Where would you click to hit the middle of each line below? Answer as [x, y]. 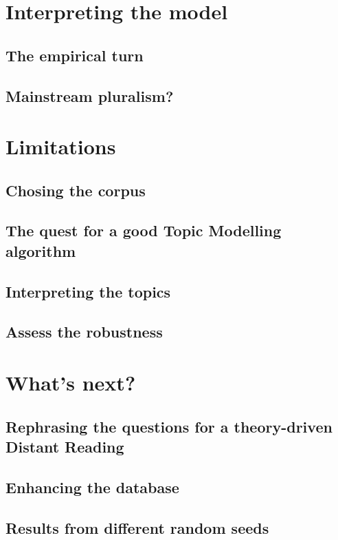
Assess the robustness [84, 332]
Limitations [61, 146]
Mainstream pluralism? [90, 95]
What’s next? [71, 383]
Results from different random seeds [137, 527]
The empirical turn [75, 55]
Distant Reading [65, 446]
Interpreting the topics [88, 291]
